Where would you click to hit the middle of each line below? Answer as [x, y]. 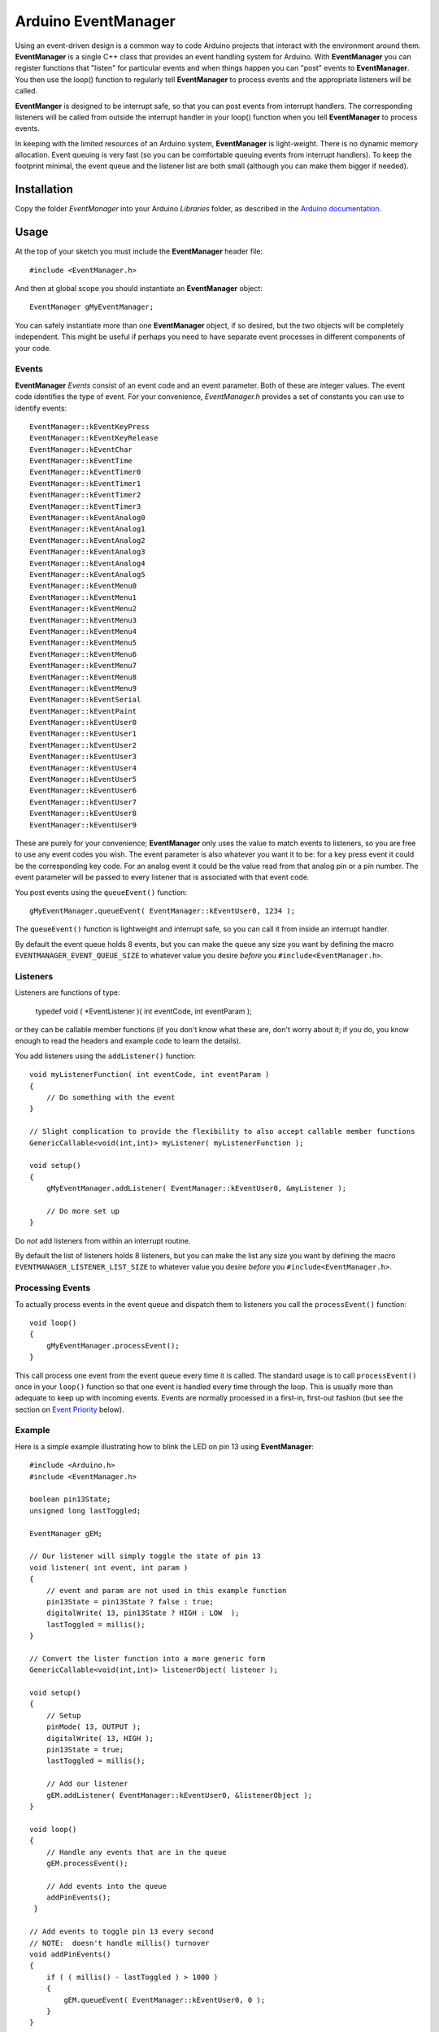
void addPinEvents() [70, 1954]
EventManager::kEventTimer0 [85, 472]
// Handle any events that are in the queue [136, 1852]
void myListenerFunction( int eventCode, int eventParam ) [150, 1075]
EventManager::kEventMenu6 [83, 654]
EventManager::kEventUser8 [83, 814]
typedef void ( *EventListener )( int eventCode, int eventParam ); [143, 1011]
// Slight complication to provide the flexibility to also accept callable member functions [222, 1131]
